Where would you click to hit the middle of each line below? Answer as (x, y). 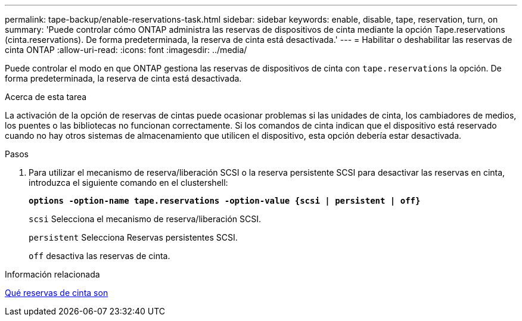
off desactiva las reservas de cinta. (100, 256)
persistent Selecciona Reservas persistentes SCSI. (133, 237)
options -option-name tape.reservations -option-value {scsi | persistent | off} (225, 201)
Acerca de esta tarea (46, 97)
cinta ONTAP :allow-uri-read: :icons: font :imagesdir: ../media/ (126, 50)
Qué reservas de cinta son (57, 293)
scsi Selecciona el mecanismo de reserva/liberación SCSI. (145, 219)
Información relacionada (52, 274)
